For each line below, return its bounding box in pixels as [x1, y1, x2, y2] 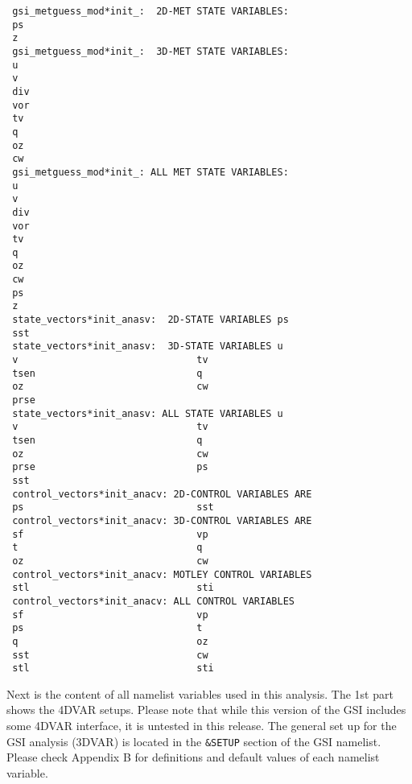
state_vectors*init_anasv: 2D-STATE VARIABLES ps [12, 314, 289, 326]
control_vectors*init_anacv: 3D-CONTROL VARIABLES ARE [12, 514, 312, 526]
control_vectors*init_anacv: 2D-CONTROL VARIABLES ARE [12, 488, 312, 500]
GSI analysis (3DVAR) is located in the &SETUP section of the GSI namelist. [6, 732, 381, 749]
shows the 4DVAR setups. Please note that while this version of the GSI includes [6, 701, 406, 718]
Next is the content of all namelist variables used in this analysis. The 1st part [6, 685, 393, 702]
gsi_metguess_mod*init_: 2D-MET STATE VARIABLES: [12, 6, 289, 17]
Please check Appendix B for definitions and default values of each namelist [6, 749, 380, 765]
